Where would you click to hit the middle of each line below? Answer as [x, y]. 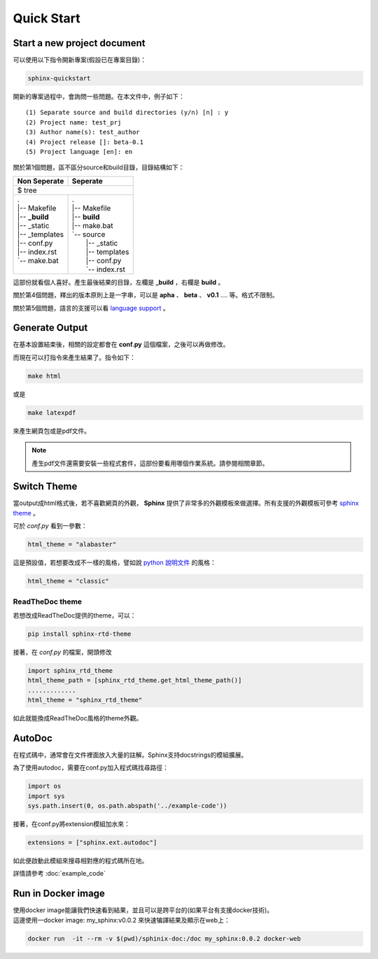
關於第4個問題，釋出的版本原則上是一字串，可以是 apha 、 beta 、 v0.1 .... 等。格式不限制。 [146, 295]
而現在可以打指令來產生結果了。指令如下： [74, 357]
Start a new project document [79, 43]
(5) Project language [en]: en [79, 151]
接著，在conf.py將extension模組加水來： [72, 824]
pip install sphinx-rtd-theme [79, 634]
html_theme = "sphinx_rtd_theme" [85, 700]
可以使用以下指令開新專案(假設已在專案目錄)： [80, 60]
